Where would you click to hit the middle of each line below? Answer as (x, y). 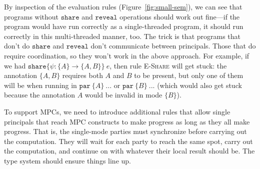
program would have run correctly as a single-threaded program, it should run (124, 26)
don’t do (17, 46)
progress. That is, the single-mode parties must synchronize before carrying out (125, 131)
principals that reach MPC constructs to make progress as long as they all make (127, 121)
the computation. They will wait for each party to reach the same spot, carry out (128, 141)
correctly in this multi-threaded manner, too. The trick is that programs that (122, 36)
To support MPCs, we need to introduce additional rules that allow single (117, 111)
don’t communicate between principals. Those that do (173, 46)
